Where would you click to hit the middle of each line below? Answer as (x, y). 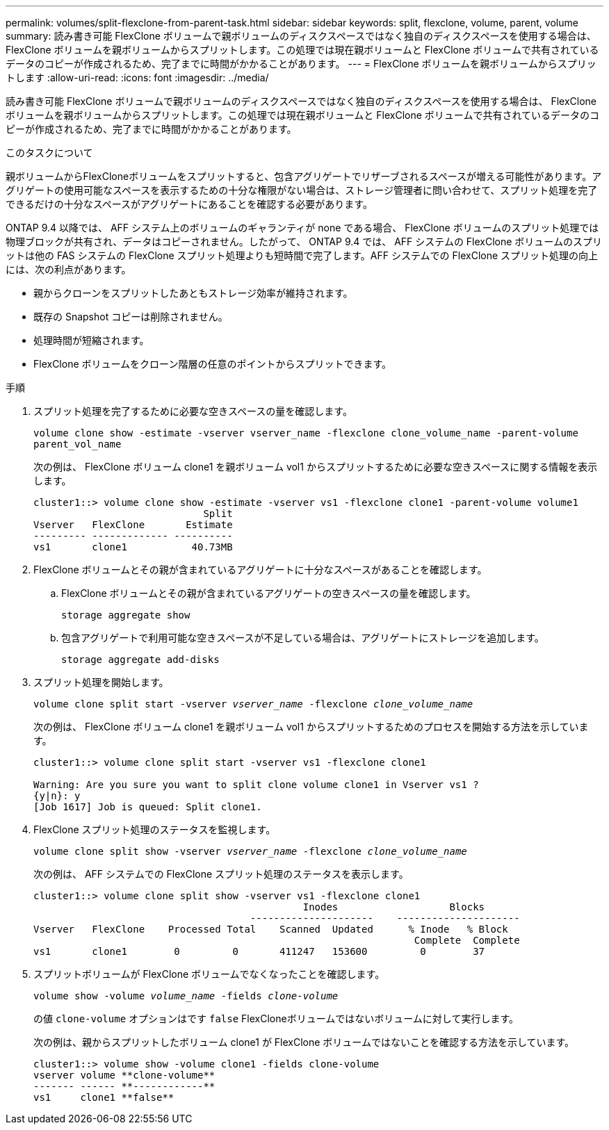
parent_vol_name (78, 444)
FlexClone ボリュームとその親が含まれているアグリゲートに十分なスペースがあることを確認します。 (260, 570)
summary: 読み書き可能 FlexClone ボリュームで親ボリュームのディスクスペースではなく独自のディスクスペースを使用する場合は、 (301, 36)
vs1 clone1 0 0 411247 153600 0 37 (259, 951)
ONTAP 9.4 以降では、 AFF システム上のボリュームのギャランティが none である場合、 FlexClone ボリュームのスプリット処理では (302, 228)
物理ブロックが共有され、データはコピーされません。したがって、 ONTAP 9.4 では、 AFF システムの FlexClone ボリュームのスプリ (304, 241)
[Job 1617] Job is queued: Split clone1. (148, 807)
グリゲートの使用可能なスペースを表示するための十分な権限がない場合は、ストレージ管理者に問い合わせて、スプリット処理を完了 (302, 190)
